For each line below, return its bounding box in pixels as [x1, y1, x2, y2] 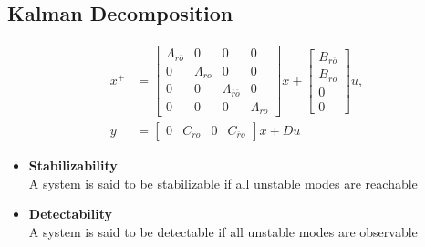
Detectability [28, 204, 113, 223]
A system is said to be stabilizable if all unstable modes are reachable [28, 173, 418, 192]
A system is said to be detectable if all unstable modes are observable [28, 221, 418, 241]
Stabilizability [28, 156, 118, 175]
